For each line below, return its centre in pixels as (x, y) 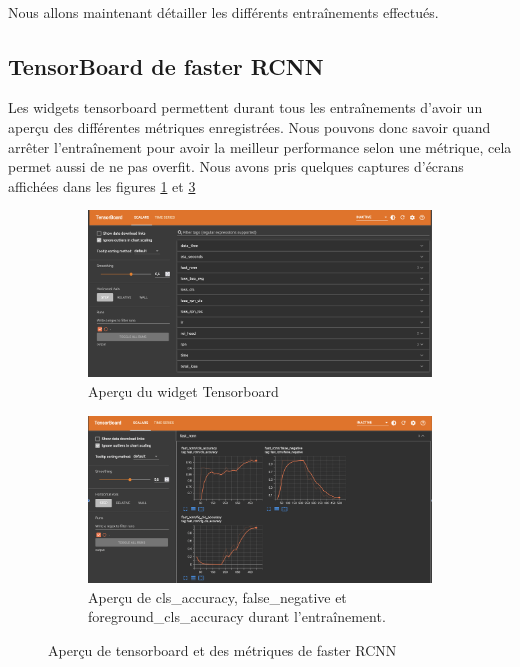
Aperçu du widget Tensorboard (183, 390)
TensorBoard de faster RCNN (166, 65)
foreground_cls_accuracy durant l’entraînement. (237, 616)
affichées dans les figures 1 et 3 (102, 185)
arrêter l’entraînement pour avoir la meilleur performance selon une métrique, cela (260, 146)
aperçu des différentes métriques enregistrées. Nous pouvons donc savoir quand (249, 126)
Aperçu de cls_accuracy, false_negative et (217, 596)
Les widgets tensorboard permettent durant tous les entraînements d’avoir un (245, 107)
